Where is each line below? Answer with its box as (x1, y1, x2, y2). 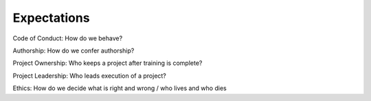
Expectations (12, 10, 90, 25)
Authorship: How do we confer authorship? (12, 46, 135, 55)
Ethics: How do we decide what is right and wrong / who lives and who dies (12, 84, 227, 92)
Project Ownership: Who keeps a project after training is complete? (12, 59, 203, 68)
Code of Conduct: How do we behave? (12, 34, 123, 42)
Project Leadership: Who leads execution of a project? (12, 72, 166, 80)
